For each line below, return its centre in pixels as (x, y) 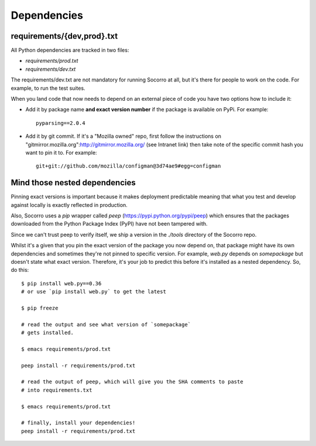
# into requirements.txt (57, 390)
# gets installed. (48, 333)
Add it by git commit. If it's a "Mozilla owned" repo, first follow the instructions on (123, 136)
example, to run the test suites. (48, 88)
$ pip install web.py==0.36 (61, 283)
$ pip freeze (40, 308)
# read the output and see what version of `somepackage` (106, 324)
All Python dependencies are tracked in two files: (70, 50)
